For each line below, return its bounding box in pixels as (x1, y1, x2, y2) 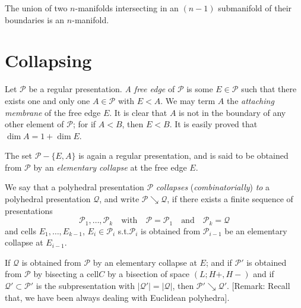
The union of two (5, 2, 68, 14)
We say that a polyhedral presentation (5, 181, 144, 193)
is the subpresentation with (36, 279, 135, 292)
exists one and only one (5, 94, 90, 106)
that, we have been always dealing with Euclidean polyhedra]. (5, 291, 230, 303)
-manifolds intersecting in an (75, 2, 179, 14)
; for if (72, 118, 96, 130)
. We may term (160, 94, 216, 106)
